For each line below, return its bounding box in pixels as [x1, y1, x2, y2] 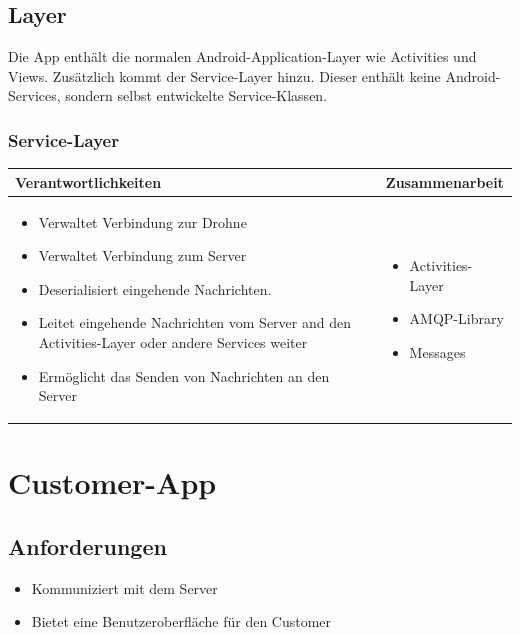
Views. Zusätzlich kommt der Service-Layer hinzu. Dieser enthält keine [8, 65, 441, 86]
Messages [409, 341, 466, 362]
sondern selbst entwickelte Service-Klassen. [65, 85, 328, 106]
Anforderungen [8, 530, 167, 561]
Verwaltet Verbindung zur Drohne [38, 211, 247, 232]
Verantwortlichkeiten [15, 171, 162, 192]
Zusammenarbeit [385, 171, 504, 192]
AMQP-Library [409, 308, 504, 329]
